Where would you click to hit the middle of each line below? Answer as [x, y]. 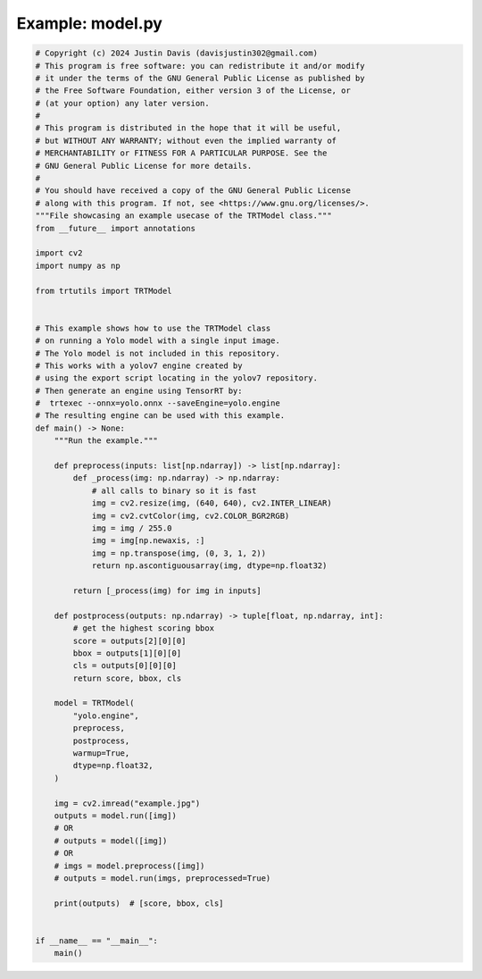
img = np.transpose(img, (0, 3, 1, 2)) [179, 553]
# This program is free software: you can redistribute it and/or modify [200, 66]
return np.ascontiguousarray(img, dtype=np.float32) [209, 566]
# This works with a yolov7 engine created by [139, 365]
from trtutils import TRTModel [104, 291]
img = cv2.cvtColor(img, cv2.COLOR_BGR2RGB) [191, 515]
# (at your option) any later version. [122, 103]
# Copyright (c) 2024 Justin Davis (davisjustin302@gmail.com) [177, 53]
